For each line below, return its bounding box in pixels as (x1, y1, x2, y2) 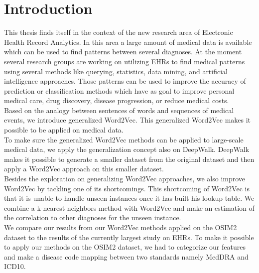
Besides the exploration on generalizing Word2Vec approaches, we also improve (4, 173, 246, 184)
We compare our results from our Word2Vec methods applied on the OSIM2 (4, 222, 237, 232)
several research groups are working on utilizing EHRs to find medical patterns (4, 56, 245, 66)
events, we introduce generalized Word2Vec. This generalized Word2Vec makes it (4, 115, 251, 125)
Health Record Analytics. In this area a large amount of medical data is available (4, 36, 252, 47)
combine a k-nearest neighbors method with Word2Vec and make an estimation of (4, 202, 255, 213)
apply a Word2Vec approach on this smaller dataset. (4, 163, 164, 174)
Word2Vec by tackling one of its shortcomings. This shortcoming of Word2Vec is (4, 183, 250, 193)
